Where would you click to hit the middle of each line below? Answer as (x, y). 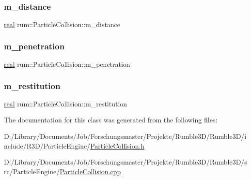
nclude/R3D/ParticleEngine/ (47, 145)
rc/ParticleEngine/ (32, 171)
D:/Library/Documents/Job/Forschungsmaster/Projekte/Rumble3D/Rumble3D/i (125, 136)
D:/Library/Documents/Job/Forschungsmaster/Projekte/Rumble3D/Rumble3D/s (125, 162)
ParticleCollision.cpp (90, 171)
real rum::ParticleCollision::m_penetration (67, 64)
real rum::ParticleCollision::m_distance (62, 24)
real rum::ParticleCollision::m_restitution (66, 103)
